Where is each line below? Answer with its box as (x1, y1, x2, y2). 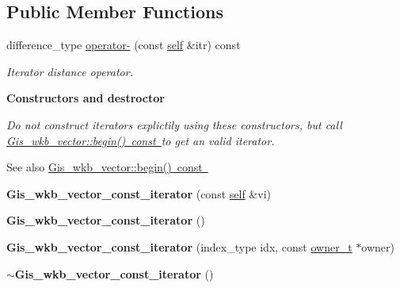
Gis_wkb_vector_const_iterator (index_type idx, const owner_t (6, 238, 352, 255)
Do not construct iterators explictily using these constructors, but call (6, 116, 342, 132)
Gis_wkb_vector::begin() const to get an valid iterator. (6, 132, 275, 148)
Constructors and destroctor (6, 90, 165, 106)
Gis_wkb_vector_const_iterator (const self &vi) (6, 185, 271, 202)
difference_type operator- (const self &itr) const (6, 36, 241, 53)
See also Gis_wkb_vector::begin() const (6, 159, 203, 175)
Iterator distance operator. (6, 63, 133, 79)
